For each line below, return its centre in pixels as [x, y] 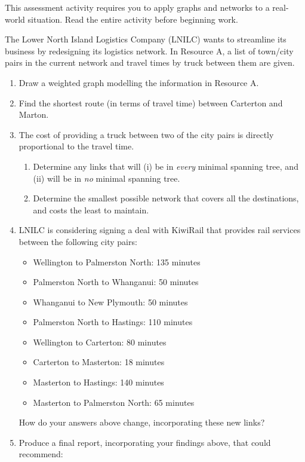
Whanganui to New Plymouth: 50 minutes [110, 302]
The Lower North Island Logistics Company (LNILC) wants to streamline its [146, 39]
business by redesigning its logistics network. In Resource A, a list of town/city [149, 51]
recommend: [41, 454]
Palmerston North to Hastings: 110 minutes [113, 322]
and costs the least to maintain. [91, 209]
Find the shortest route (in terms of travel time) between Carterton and [151, 103]
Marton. [34, 114]
